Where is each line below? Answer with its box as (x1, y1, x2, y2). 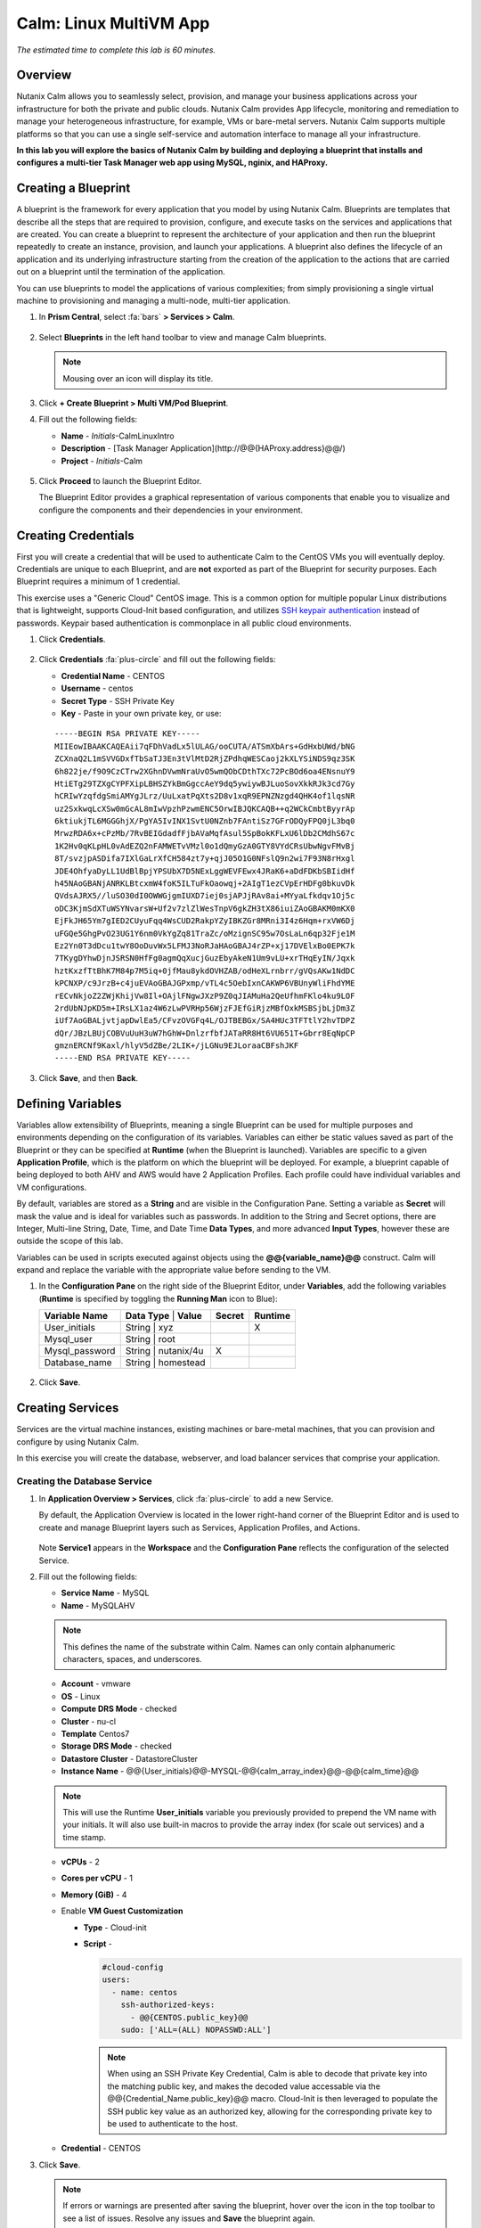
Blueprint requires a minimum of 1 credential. (16, 576, 181, 587)
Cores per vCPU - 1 (61, 1872, 134, 1884)
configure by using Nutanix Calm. (16, 1436, 140, 1447)
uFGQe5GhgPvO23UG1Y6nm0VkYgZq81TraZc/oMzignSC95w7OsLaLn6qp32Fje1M (54, 928, 355, 938)
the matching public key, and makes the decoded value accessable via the (107, 2081, 380, 2092)
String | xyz (125, 1322, 174, 1334)
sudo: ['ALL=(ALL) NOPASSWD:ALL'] (120, 2024, 272, 2035)
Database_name (44, 1356, 112, 1369)
